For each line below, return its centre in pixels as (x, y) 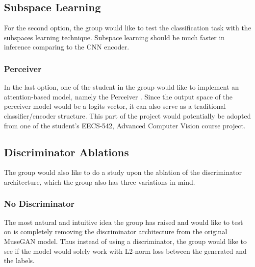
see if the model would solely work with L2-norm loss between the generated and (125, 251)
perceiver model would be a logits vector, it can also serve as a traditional (115, 106)
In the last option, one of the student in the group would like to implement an (121, 87)
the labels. (19, 260)
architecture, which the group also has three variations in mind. (100, 182)
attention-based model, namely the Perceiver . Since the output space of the (118, 96)
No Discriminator (39, 204)
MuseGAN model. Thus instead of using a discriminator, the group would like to (125, 241)
